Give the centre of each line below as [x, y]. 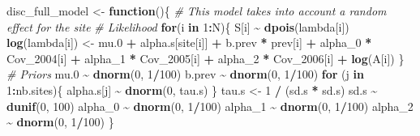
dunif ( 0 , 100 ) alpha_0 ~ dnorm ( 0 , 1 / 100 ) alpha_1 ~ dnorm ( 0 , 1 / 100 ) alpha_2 [210, 106]
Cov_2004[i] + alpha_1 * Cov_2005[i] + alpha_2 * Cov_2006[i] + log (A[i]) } [206, 58]
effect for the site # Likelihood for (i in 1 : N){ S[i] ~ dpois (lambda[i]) [178, 26]
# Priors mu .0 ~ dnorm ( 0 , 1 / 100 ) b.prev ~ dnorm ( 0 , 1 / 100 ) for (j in [185, 74]
